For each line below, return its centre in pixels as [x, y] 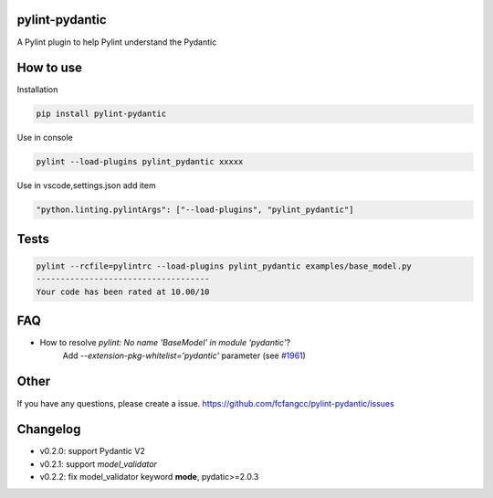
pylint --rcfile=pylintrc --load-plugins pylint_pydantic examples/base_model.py [224, 266]
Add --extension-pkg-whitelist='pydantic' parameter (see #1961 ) [184, 355]
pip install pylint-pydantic [101, 114]
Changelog [49, 429]
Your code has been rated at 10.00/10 [123, 291]
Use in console [45, 138]
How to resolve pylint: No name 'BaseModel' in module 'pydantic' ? [165, 343]
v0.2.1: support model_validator [98, 464]
